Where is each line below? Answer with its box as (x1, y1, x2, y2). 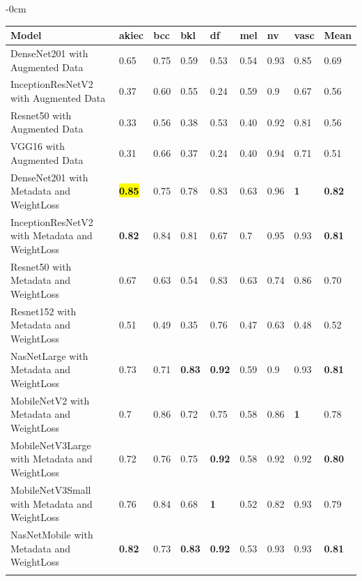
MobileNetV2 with (10, 393, 90, 407)
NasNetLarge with (10, 348, 88, 363)
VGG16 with (10, 139, 65, 153)
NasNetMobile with (10, 527, 93, 541)
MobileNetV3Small (10, 482, 91, 497)
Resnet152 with (10, 303, 77, 318)
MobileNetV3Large (10, 437, 91, 452)
